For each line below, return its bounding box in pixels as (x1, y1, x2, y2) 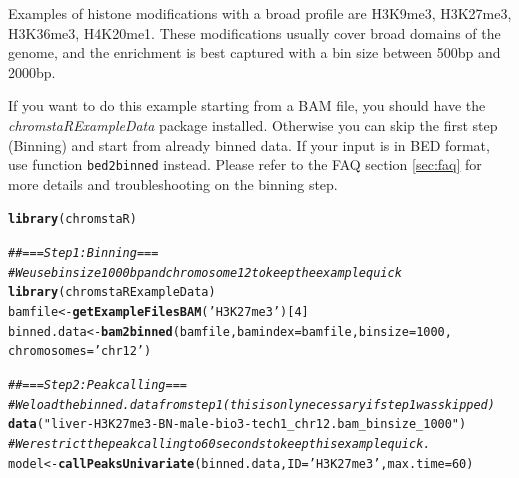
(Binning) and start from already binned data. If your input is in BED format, (8, 134, 490, 155)
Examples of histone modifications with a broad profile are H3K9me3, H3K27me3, (8, 3, 512, 23)
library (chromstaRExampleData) (8, 285, 216, 300)
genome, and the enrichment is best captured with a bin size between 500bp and (8, 42, 501, 63)
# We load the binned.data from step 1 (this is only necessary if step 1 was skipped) (8, 397, 495, 412)
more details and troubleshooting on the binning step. (8, 173, 338, 194)
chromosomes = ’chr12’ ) (8, 344, 152, 359)
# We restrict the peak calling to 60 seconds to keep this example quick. (8, 436, 431, 451)
